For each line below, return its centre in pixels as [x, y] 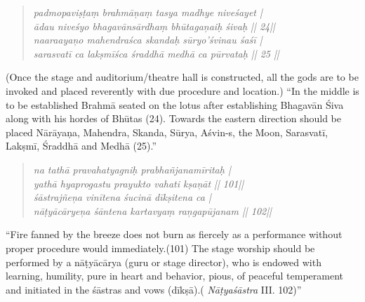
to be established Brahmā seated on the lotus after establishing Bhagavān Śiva [175, 104]
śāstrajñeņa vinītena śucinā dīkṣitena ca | [122, 197]
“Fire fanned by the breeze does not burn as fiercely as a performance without [174, 234]
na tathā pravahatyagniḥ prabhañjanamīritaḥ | [132, 169]
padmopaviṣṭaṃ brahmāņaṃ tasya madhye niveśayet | [148, 12]
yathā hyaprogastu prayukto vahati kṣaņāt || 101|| [139, 183]
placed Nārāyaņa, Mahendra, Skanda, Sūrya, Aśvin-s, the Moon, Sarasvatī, [167, 132]
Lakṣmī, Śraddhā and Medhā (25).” [81, 146]
